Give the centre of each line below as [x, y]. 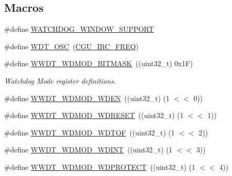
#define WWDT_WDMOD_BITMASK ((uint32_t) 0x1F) [99, 63]
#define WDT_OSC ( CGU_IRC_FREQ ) [72, 46]
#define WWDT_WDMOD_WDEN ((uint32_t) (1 [87, 98]
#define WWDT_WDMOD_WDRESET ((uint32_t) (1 [94, 115]
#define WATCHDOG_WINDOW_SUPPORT [79, 29]
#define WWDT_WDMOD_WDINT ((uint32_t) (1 [88, 150]
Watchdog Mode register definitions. [60, 80]
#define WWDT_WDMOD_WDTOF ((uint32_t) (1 [90, 132]
